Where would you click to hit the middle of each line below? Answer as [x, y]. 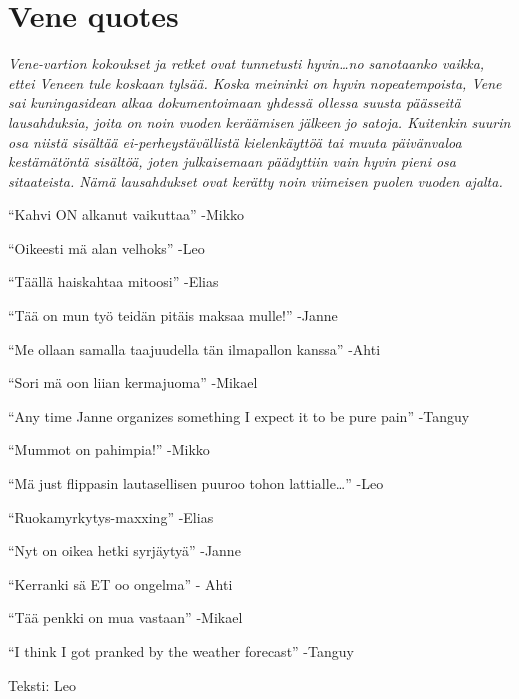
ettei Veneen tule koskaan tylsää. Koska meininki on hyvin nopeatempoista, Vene [255, 82]
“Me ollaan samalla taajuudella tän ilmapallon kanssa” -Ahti [194, 348]
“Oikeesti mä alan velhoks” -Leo [106, 247]
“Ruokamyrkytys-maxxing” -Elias [111, 516]
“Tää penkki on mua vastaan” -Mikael [125, 617]
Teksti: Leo [42, 684]
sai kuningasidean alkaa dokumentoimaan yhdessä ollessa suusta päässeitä [234, 102]
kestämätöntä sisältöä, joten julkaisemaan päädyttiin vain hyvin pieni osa [232, 161]
